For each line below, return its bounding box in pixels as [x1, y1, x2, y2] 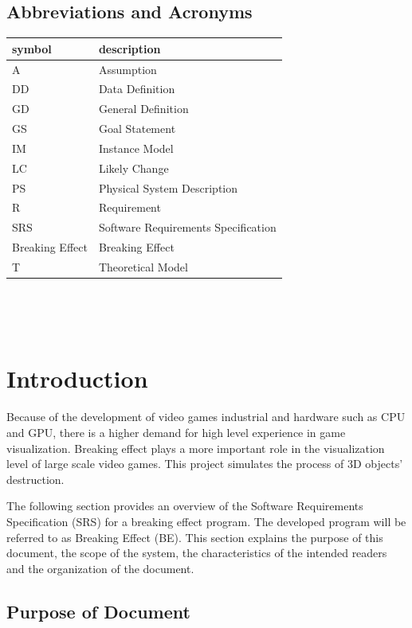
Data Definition [98, 80, 175, 97]
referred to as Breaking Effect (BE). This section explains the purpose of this [6, 529, 383, 545]
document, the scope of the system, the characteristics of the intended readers [6, 544, 387, 561]
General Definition [98, 100, 189, 117]
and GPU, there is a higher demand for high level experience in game [6, 423, 346, 440]
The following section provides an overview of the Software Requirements [6, 497, 363, 514]
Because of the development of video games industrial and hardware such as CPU [6, 408, 406, 425]
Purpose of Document [6, 599, 190, 623]
